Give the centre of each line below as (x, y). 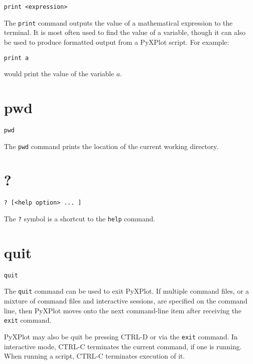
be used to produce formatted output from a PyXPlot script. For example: (117, 42)
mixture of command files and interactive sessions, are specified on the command (126, 301)
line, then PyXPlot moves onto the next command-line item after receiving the (123, 310)
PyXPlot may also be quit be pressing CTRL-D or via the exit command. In (121, 336)
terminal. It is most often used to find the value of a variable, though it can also (125, 32)
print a (16, 58)
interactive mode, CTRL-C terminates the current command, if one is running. (123, 346)
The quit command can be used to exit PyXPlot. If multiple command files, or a (126, 291)
